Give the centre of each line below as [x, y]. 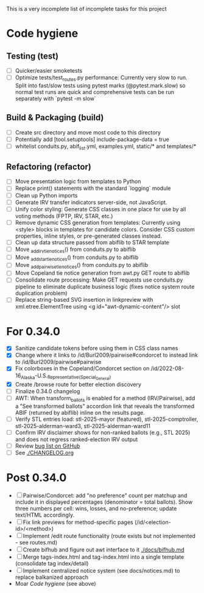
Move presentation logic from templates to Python [78, 181]
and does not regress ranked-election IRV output [76, 439]
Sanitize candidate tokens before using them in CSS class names [97, 348]
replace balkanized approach [51, 577]
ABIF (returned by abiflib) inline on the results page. [80, 412]
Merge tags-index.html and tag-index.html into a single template [104, 557]
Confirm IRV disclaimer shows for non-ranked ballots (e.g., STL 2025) [103, 432]
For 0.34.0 [33, 331]
